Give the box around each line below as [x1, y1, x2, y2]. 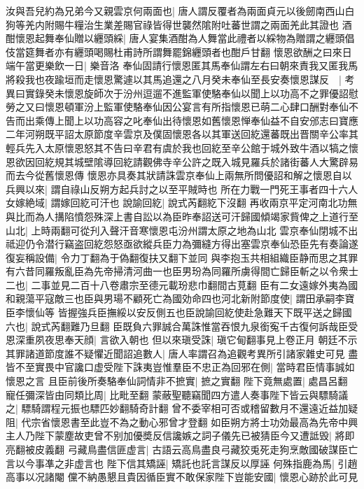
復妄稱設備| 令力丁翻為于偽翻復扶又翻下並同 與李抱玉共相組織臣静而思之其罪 [6, 250, 358, 264]
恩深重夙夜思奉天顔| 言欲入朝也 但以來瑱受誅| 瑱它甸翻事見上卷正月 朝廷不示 [6, 332, 358, 347]
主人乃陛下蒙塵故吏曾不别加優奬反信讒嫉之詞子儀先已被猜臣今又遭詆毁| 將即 [6, 428, 355, 443]
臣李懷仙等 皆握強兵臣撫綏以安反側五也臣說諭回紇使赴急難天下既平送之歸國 [6, 305, 352, 320]
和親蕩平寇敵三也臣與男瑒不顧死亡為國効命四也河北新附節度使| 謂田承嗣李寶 [6, 291, 355, 306]
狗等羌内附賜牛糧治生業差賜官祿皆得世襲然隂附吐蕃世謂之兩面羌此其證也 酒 [6, 17, 352, 31]
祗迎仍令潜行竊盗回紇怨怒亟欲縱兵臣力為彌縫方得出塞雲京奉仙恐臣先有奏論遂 [6, 236, 358, 251]
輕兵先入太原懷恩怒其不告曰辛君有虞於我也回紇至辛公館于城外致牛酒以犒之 [6, 140, 349, 155]
